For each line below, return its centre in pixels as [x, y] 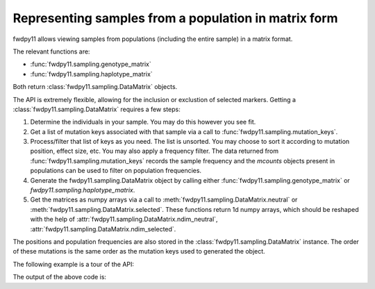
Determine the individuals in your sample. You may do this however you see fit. [143, 122]
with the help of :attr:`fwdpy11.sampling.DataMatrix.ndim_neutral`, [124, 220]
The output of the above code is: [60, 277]
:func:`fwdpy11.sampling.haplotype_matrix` [91, 74]
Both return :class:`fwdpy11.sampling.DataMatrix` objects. [95, 87]
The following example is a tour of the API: [74, 264]
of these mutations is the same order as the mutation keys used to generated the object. [139, 251]
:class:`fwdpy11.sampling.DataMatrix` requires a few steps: [97, 109]
